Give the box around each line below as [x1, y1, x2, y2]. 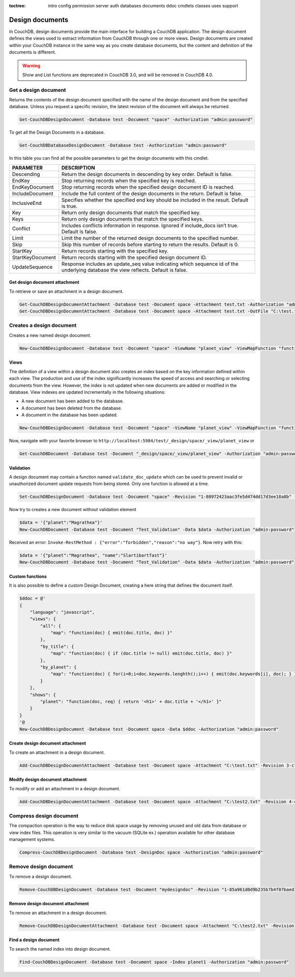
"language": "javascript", [29, 609, 95, 615]
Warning [22, 63, 40, 69]
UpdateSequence [12, 263, 53, 270]
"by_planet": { [40, 664, 77, 670]
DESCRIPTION [61, 164, 95, 171]
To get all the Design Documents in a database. [9, 129, 105, 135]
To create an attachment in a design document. [9, 749, 105, 755]
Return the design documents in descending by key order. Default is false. [61, 171, 233, 177]
